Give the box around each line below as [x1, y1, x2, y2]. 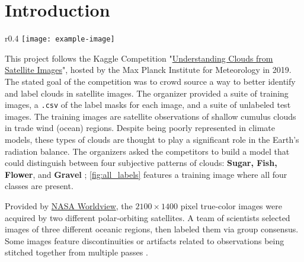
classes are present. [5, 180, 73, 192]
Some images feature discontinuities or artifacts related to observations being [5, 234, 284, 247]
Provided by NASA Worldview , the [5, 199, 133, 212]
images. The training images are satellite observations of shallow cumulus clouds [5, 110, 296, 122]
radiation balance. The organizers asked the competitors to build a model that [5, 145, 290, 157]
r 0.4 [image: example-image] [5, 32, 115, 44]
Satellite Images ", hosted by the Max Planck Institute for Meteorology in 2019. [5, 63, 292, 76]
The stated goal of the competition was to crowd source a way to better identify [5, 75, 296, 87]
